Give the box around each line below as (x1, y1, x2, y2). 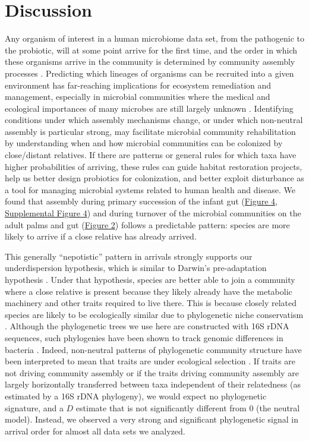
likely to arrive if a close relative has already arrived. (5, 230, 197, 242)
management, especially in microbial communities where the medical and (5, 90, 270, 103)
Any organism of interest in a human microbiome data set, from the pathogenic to (5, 32, 304, 45)
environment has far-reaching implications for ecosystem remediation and (5, 78, 272, 91)
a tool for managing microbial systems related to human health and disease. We (5, 183, 295, 196)
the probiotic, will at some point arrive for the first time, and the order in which (5, 43, 298, 56)
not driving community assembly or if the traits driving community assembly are (5, 366, 299, 379)
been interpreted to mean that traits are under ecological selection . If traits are (5, 355, 295, 367)
